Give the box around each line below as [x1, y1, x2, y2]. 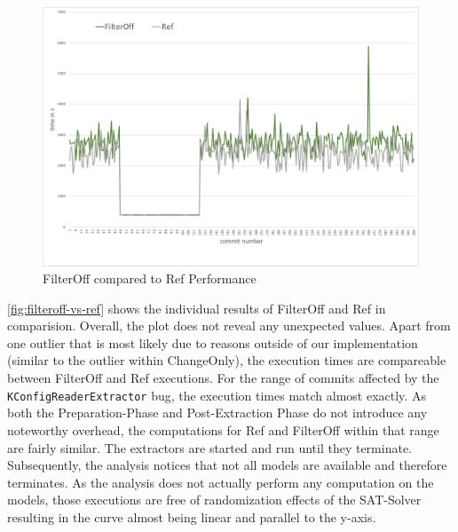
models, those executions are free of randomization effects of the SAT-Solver [7, 490, 422, 509]
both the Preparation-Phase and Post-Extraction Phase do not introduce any [7, 403, 428, 422]
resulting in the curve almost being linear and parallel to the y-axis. [7, 507, 376, 526]
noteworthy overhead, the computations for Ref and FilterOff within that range [7, 420, 439, 439]
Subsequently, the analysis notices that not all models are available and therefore [7, 456, 447, 474]
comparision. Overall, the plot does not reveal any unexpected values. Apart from [7, 316, 451, 335]
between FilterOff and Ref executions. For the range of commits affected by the [7, 369, 439, 387]
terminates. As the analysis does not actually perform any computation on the [7, 472, 434, 491]
